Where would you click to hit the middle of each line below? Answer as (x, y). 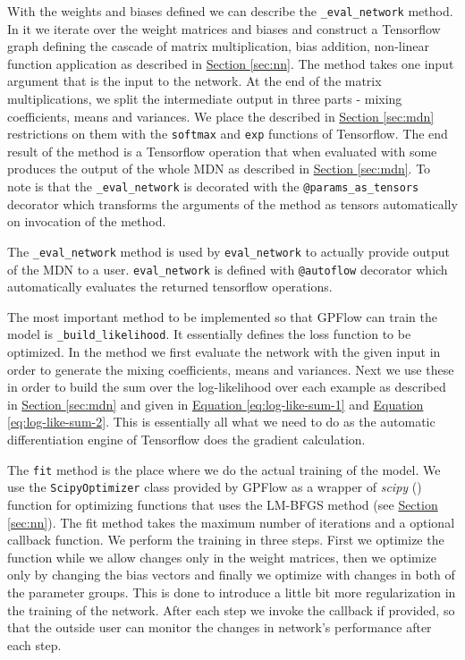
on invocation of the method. (87, 221)
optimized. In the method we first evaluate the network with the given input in (224, 352)
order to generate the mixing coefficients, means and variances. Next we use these (231, 369)
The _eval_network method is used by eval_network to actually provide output (228, 251)
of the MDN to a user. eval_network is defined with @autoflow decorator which (228, 269)
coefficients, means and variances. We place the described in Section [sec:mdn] (221, 116)
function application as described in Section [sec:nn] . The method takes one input (231, 63)
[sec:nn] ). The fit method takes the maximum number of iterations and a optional (231, 522)
